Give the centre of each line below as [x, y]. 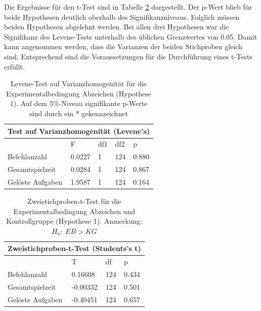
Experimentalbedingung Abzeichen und [74, 211]
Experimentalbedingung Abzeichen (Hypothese [79, 93]
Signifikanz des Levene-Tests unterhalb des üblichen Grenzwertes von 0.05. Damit [131, 36]
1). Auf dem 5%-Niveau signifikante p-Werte [79, 103]
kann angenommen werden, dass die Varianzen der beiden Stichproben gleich [123, 46]
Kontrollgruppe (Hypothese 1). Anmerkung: [74, 221]
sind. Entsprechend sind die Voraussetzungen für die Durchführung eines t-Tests [128, 56]
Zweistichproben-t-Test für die [74, 201]
